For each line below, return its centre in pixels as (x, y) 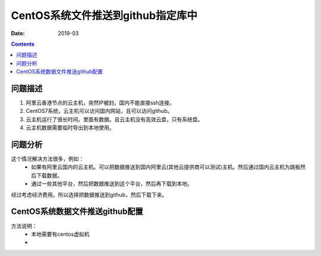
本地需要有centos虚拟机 (60, 234)
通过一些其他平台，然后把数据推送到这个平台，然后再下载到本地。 (112, 184)
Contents (23, 44)
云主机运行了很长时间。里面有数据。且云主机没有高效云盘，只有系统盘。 (114, 119)
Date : (18, 33)
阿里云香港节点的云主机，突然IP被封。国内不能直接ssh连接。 (100, 103)
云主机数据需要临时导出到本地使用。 (70, 128)
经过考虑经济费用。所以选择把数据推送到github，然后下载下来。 (89, 195)
